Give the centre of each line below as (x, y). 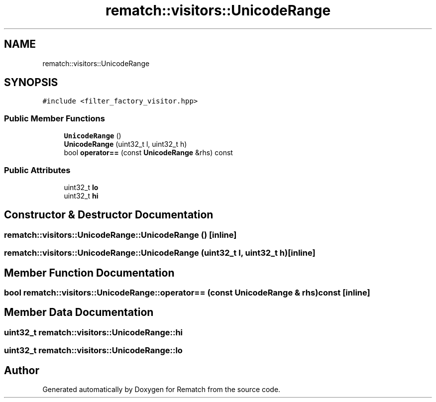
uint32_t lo (81, 187)
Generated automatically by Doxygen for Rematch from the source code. (162, 390)
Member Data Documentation (79, 312)
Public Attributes (37, 170)
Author (22, 370)
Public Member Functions (54, 118)
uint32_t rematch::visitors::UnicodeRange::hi (94, 332)
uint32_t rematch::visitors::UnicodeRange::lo (93, 351)
